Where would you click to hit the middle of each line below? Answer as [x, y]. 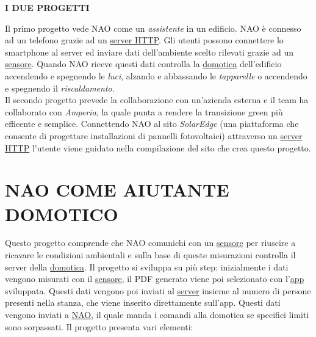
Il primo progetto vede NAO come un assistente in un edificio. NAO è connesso [153, 28]
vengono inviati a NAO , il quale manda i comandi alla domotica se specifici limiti [157, 314]
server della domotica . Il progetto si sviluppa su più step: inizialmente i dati [147, 266]
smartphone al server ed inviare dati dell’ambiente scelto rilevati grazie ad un [149, 52]
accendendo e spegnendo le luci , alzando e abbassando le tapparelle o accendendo [156, 75]
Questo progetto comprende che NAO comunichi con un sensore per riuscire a [150, 243]
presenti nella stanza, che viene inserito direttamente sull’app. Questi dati [143, 303]
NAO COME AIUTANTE [117, 190]
